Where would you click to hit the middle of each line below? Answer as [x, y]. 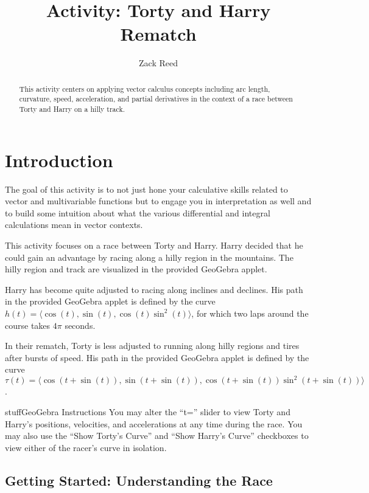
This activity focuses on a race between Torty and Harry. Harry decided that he [154, 245]
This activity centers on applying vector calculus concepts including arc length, [145, 88]
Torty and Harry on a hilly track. [72, 109]
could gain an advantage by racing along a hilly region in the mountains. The [149, 257]
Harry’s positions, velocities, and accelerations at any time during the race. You [154, 423]
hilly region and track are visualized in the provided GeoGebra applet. [136, 269]
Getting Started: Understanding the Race [139, 480]
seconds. [80, 325]
